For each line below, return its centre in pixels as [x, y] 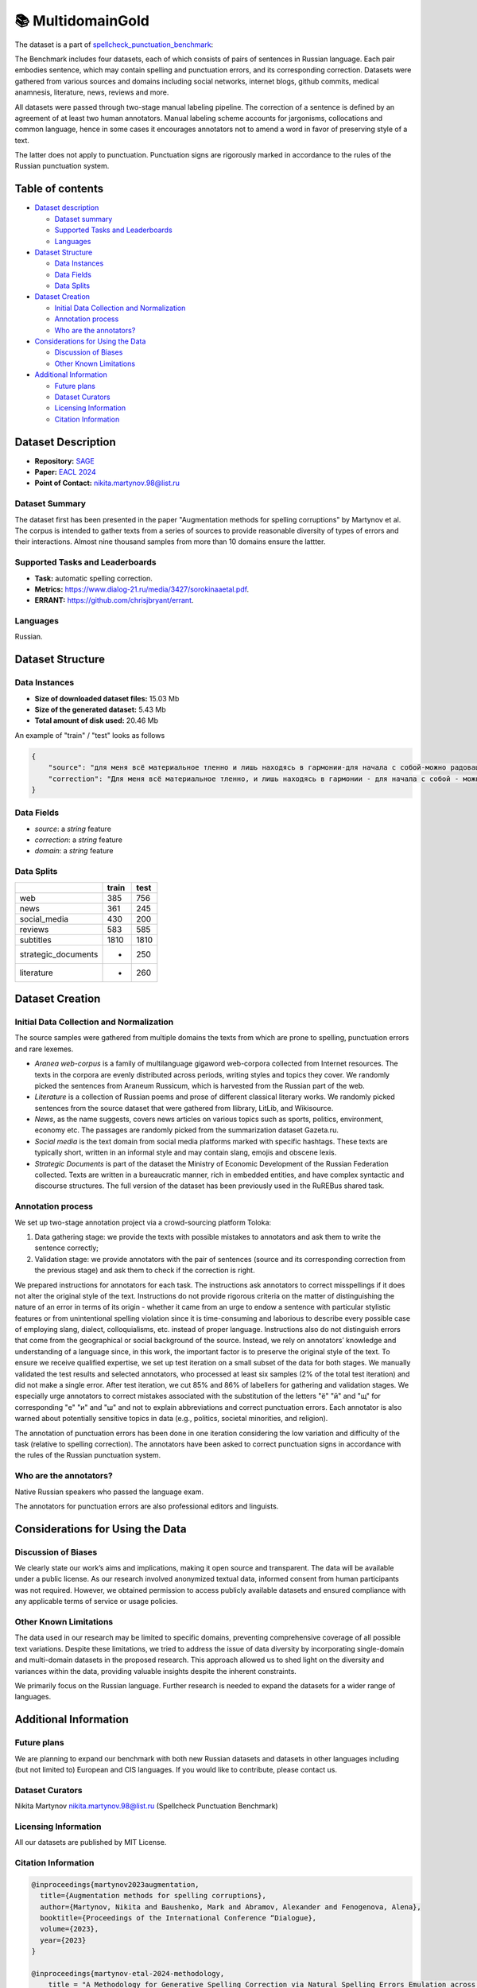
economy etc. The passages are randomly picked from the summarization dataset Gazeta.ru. [187, 1130]
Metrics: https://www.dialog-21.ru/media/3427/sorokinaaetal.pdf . [142, 589]
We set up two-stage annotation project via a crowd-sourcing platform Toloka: [143, 1222]
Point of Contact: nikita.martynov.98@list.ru [107, 483]
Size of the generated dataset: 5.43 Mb [100, 709]
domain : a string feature [74, 851]
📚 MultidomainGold [82, 21]
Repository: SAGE [64, 460]
